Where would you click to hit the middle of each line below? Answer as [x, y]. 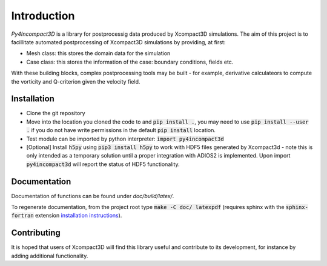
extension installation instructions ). [78, 216]
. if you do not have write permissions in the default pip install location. [121, 130]
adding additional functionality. [50, 256]
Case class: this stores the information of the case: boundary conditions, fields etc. [130, 62]
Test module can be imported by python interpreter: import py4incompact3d [125, 139]
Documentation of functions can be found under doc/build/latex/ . [93, 196]
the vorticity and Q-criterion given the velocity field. [76, 81]
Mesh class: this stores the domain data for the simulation [98, 53]
